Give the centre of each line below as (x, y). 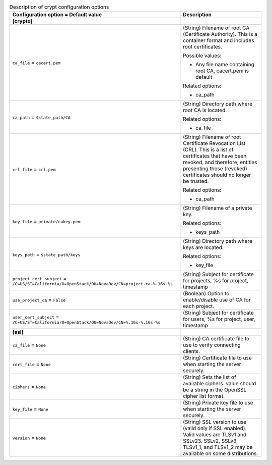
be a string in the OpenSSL (215, 390)
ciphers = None (29, 387)
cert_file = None (32, 365)
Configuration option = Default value (57, 15)
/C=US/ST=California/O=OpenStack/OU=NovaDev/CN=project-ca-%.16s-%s (93, 283)
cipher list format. (204, 396)
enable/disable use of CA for (217, 300)
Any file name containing (225, 65)
